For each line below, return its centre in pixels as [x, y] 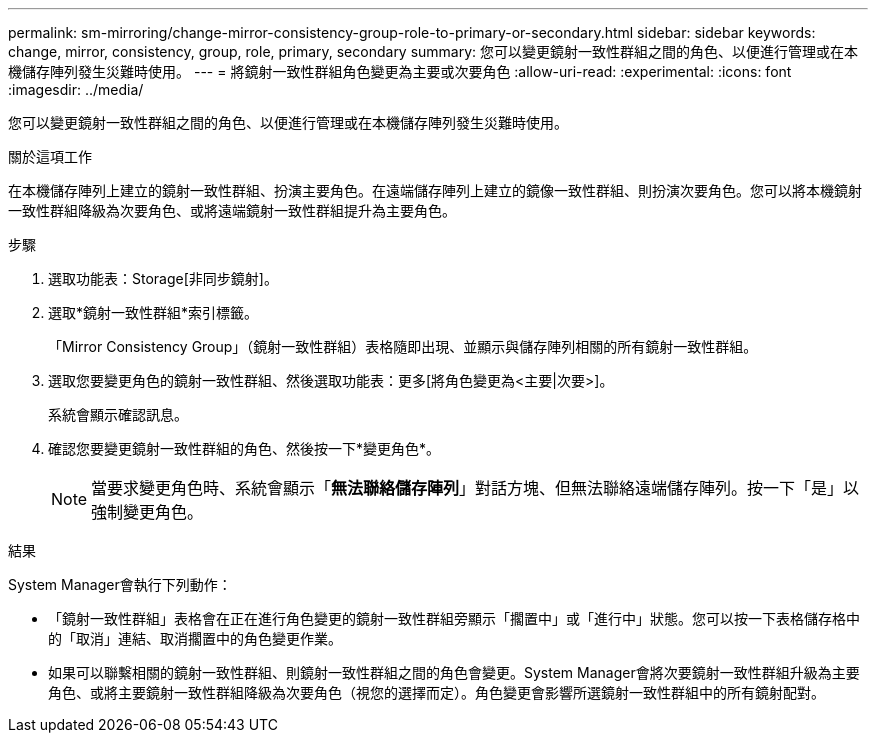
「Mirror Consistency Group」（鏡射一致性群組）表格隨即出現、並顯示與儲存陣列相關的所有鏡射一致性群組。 [403, 346]
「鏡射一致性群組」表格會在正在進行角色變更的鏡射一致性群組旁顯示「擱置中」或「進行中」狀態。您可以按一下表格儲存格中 [454, 618]
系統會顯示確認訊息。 [118, 414]
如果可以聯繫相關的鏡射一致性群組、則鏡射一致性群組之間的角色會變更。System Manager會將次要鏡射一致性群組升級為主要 [454, 672]
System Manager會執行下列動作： [120, 584]
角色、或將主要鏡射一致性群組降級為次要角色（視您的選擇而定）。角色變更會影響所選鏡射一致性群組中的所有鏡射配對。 [436, 692]
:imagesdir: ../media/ [76, 89]
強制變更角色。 [147, 512]
